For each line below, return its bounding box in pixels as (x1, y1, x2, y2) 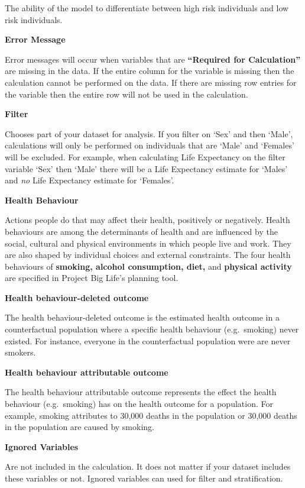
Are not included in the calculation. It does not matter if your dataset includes (5, 460, 291, 473)
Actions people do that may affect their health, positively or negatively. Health (5, 214, 290, 226)
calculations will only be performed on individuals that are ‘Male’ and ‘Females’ (5, 139, 294, 151)
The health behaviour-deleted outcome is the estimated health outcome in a (5, 311, 280, 324)
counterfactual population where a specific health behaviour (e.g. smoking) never (5, 323, 299, 335)
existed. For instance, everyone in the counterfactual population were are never (5, 334, 291, 347)
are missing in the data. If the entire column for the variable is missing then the (5, 64, 294, 77)
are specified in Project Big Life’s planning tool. (5, 272, 179, 284)
